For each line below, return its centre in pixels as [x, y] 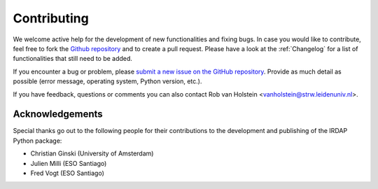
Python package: [37, 141]
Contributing [51, 18]
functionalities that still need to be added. [73, 59]
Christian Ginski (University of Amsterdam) [92, 153]
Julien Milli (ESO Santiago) [69, 163]
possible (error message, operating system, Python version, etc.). [107, 81]
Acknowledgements [58, 114]
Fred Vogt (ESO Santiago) [68, 173]
